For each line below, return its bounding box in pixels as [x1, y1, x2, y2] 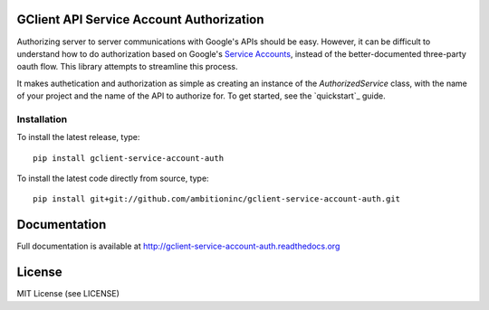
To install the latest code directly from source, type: [16, 173, 209, 183]
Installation [16, 113, 68, 126]
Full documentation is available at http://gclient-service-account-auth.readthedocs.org [16, 240, 340, 252]
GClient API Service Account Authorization [16, 12, 264, 27]
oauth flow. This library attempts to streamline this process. [16, 61, 238, 72]
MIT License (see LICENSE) [16, 288, 120, 299]
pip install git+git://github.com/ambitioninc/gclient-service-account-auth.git [33, 194, 401, 204]
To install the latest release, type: [16, 132, 140, 143]
